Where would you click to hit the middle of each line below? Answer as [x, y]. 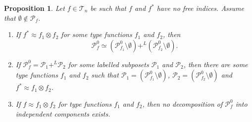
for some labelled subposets [108, 64]
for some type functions [97, 34]
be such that [108, 8]
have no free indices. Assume [200, 8]
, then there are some [216, 64]
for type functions [85, 103]
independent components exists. [63, 113]
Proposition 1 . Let [34, 8]
